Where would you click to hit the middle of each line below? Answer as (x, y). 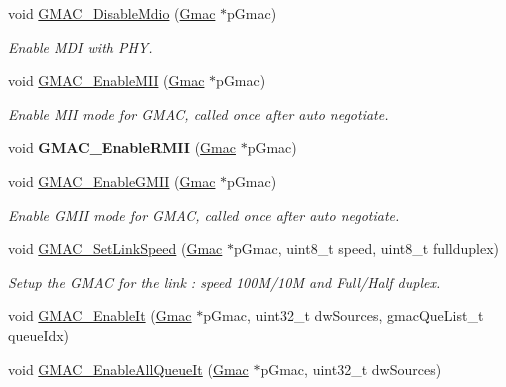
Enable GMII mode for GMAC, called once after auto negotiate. (204, 214)
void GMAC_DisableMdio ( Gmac (112, 13)
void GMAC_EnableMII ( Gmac (106, 80)
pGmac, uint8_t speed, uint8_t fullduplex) (366, 248)
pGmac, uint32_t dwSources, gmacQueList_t (343, 315)
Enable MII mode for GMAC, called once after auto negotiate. (198, 113)
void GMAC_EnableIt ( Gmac (100, 315)
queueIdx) (39, 334)
